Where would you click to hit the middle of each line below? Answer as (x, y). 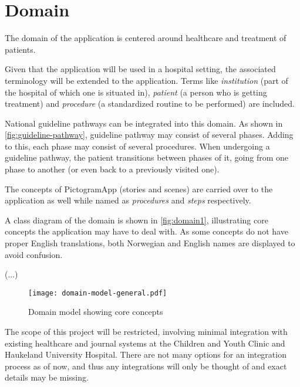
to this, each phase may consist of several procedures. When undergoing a (137, 146)
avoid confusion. (34, 254)
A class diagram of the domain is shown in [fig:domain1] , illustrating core (136, 220)
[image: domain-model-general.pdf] (98, 293)
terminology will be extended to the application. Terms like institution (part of (146, 80)
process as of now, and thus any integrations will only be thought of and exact (146, 366)
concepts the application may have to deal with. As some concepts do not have (146, 231)
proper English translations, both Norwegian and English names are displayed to (150, 243)
